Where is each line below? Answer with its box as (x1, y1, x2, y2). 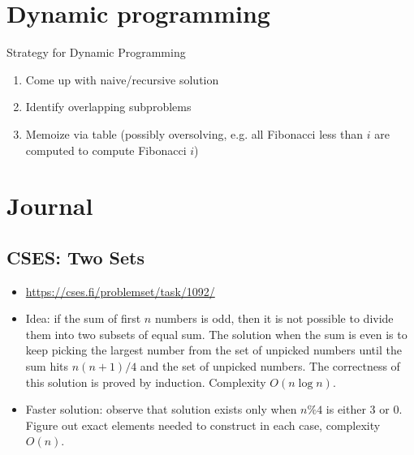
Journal (6, 189, 93, 222)
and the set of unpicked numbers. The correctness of (140, 358, 400, 375)
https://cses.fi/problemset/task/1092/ (25, 282, 215, 299)
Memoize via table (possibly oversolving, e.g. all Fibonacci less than (25, 125, 363, 142)
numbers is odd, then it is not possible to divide (154, 310, 394, 327)
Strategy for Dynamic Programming (6, 44, 186, 61)
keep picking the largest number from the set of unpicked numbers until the (25, 341, 402, 358)
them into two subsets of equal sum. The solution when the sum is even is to (25, 325, 408, 342)
